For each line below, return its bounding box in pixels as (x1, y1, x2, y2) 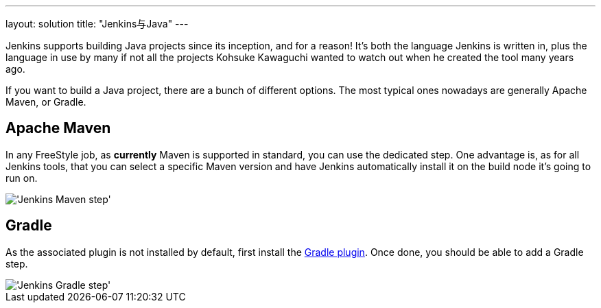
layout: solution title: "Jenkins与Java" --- (5, 18, 189, 29)
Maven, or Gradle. (5, 96, 86, 108)
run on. (5, 171, 38, 184)
